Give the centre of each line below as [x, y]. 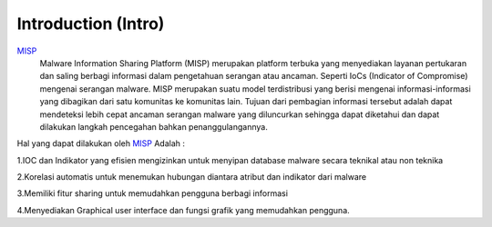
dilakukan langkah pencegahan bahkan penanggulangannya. [154, 126]
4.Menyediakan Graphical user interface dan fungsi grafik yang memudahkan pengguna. [183, 210]
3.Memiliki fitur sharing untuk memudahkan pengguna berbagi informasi [153, 193]
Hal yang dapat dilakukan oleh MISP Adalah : [101, 143]
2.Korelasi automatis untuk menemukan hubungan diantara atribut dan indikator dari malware [192, 177]
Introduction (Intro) [91, 24]
